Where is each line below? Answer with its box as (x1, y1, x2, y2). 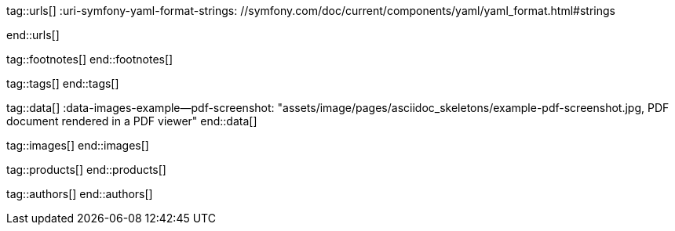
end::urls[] (6, 28, 60, 42)
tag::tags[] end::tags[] (6, 77, 119, 90)
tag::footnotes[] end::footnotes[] (6, 52, 173, 66)
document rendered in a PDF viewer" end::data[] (6, 114, 257, 128)
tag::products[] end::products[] (6, 163, 166, 176)
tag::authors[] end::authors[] (6, 187, 153, 200)
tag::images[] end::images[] (6, 139, 149, 152)
